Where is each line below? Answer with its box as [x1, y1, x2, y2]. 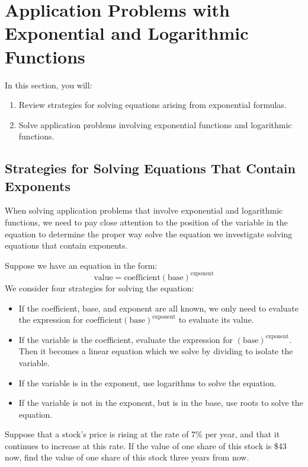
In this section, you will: [5, 78, 92, 91]
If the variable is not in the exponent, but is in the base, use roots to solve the [18, 396, 303, 409]
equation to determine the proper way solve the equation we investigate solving [5, 227, 293, 240]
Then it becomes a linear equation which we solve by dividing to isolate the [18, 345, 293, 357]
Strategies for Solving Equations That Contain [5, 159, 296, 177]
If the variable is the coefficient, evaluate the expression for [18, 333, 233, 345]
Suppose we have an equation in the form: [5, 259, 158, 271]
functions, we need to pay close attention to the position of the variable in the [5, 216, 288, 228]
